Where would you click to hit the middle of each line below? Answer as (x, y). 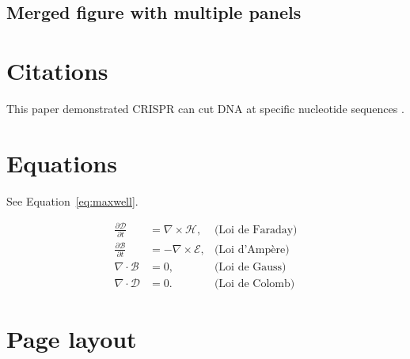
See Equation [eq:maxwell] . (72, 200)
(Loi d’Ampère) (252, 249)
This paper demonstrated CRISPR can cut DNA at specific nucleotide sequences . (205, 108)
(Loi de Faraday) (256, 230)
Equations (62, 162)
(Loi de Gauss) (250, 267)
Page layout (72, 339)
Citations (57, 70)
